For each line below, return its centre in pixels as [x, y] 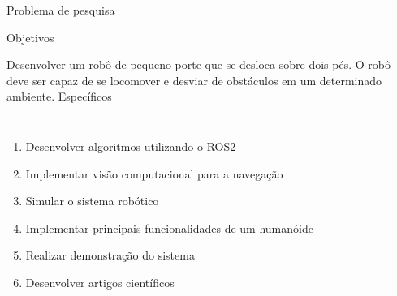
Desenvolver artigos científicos [100, 282]
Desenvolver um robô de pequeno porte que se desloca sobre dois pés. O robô [198, 64]
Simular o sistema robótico [92, 201]
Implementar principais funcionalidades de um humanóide [169, 227]
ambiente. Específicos [59, 96]
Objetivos [30, 37]
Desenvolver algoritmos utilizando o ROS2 [131, 146]
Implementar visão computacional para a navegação [154, 173]
